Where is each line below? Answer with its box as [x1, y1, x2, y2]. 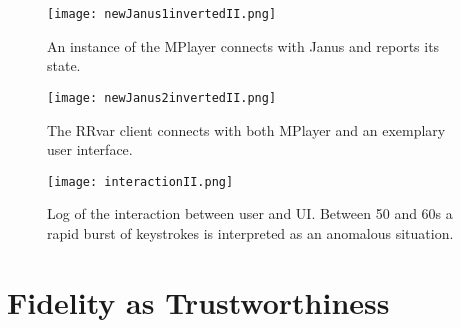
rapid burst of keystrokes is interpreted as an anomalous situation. [47, 222, 454, 243]
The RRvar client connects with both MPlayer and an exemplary [47, 119, 446, 140]
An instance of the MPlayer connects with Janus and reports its [47, 35, 440, 56]
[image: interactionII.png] [47, 174, 234, 189]
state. [47, 55, 81, 76]
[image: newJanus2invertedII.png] [47, 90, 277, 105]
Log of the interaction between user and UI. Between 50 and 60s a [47, 203, 453, 224]
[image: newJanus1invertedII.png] [47, 7, 277, 21]
